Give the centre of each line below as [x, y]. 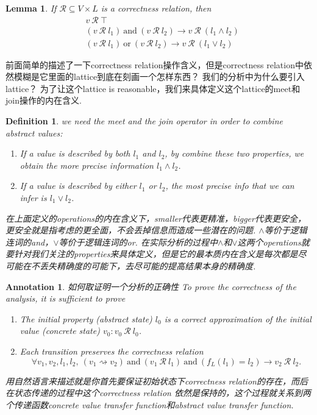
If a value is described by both [75, 153]
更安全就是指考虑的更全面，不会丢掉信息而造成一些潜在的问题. [131, 230]
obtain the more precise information [87, 165]
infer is [33, 198]
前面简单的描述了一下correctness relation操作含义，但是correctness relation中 [155, 64]
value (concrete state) [60, 331]
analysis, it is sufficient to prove [66, 298]
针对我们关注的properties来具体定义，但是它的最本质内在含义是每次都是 [156, 254]
